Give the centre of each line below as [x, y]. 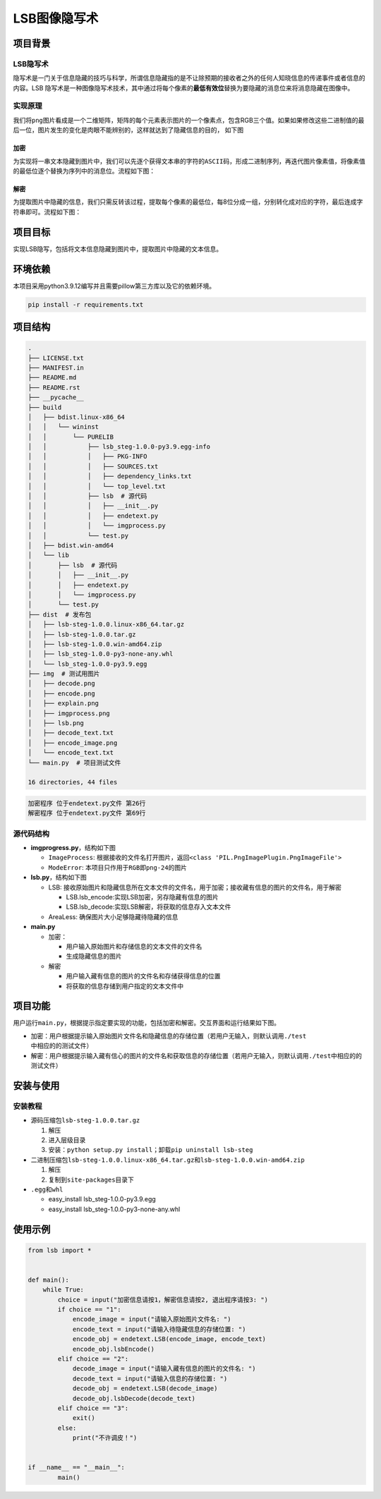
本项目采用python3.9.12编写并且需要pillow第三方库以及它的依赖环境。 [114, 286]
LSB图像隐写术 [56, 18]
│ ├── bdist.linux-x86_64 [76, 417]
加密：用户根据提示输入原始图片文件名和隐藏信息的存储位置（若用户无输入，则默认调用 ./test [169, 1036]
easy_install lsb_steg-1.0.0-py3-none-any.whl [114, 1209]
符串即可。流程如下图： [47, 212]
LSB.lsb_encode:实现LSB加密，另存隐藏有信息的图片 [142, 897]
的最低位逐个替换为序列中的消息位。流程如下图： [84, 171]
